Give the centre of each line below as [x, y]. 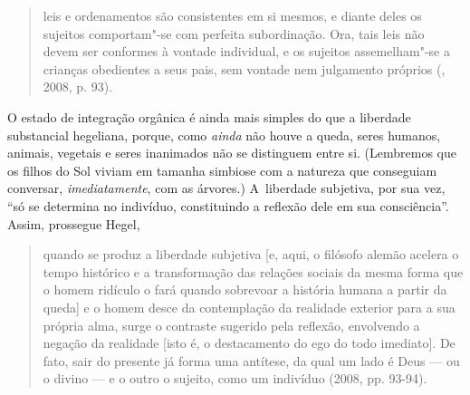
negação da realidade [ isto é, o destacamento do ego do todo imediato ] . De [249, 343]
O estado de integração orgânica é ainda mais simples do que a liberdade [209, 116]
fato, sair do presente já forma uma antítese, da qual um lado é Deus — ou [251, 360]
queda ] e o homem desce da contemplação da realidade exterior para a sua [249, 307]
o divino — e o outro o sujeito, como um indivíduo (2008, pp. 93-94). [235, 378]
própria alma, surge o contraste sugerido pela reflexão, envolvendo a [231, 325]
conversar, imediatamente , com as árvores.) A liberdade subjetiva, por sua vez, [226, 188]
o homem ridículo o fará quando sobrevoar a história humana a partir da [245, 289]
